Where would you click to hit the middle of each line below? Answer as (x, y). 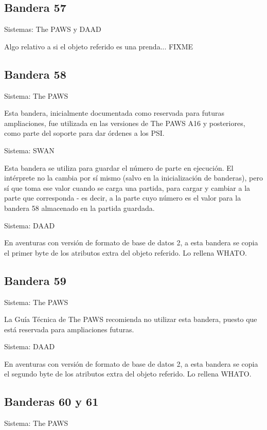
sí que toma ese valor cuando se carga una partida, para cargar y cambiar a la (127, 187)
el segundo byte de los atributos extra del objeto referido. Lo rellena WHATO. (128, 374)
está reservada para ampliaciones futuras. (69, 329)
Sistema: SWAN (29, 150)
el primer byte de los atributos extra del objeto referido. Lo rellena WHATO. (126, 252)
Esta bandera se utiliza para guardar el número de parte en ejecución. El (119, 167)
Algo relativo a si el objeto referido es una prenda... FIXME (99, 46)
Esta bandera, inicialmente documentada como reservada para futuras (114, 113)
